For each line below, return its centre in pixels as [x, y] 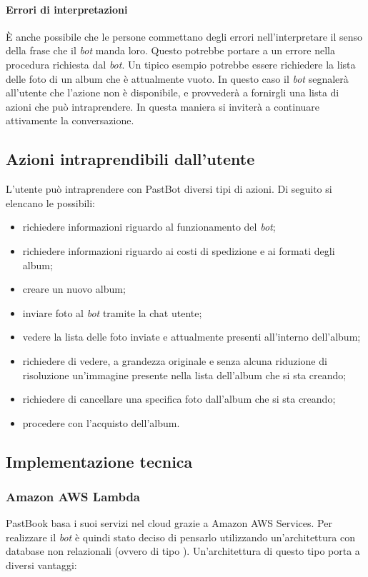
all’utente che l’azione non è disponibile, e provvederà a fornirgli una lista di [173, 92]
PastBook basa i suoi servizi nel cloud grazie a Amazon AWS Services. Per [169, 523]
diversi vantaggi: [41, 565]
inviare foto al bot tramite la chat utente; [112, 312]
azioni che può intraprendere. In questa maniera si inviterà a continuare [163, 106]
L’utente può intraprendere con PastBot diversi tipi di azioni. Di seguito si [169, 189]
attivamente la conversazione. [70, 120]
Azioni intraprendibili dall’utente [130, 159]
